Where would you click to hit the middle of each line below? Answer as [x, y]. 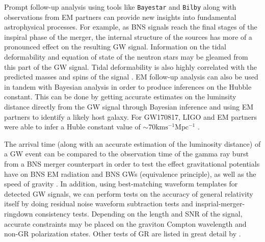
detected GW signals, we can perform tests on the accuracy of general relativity [129, 193]
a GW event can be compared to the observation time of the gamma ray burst [126, 154]
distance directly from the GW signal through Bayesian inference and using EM [129, 106]
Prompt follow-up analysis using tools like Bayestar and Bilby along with [120, 7]
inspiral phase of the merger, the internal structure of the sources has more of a [128, 36]
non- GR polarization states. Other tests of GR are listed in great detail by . [123, 234]
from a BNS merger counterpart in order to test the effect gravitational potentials [132, 163]
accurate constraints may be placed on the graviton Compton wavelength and [125, 223]
